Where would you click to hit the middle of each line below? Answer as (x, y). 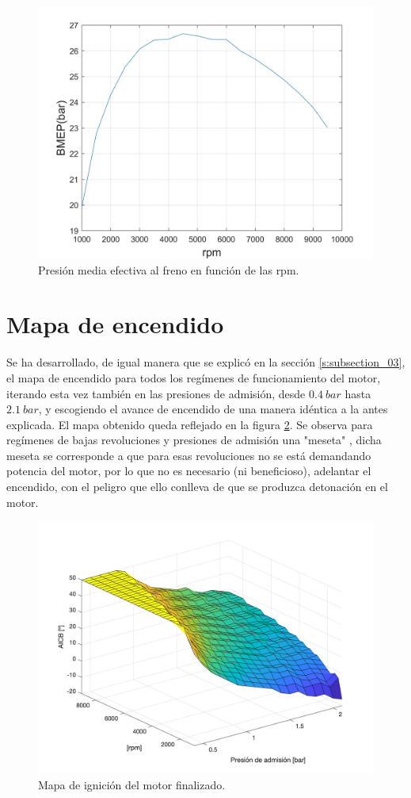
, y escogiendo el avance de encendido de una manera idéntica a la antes (213, 409)
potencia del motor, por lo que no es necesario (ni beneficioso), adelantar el (189, 471)
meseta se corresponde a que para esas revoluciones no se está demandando (189, 455)
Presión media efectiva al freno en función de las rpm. (169, 269)
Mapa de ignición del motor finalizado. (132, 784)
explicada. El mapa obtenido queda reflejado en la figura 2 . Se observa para (190, 424)
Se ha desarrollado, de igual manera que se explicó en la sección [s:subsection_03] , (206, 362)
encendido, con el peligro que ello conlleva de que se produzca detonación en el (197, 487)
